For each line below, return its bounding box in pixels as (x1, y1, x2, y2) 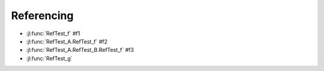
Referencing (11, 9, 74, 22)
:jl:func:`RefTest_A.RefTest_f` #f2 (26, 38, 108, 45)
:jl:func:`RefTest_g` (26, 54, 73, 62)
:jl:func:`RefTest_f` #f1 (26, 30, 80, 37)
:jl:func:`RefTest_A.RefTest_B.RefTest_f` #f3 (26, 47, 134, 54)
